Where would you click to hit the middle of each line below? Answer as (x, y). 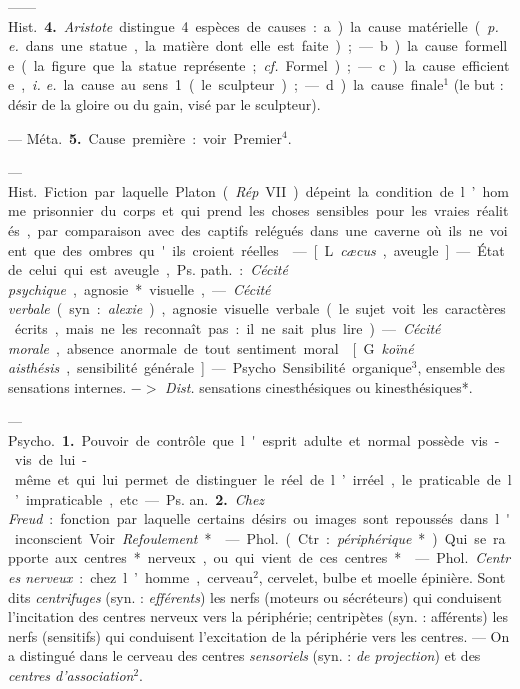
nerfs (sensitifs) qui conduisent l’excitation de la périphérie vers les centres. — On (259, 635)
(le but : (478, 84)
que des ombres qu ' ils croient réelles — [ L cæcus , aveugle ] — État (269, 249)
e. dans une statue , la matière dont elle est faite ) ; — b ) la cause (233, 45)
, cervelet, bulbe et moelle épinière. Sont (382, 577)
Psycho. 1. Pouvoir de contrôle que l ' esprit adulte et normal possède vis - (254, 439)
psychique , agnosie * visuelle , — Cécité (139, 288)
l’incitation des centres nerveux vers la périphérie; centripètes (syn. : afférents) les (258, 616)
